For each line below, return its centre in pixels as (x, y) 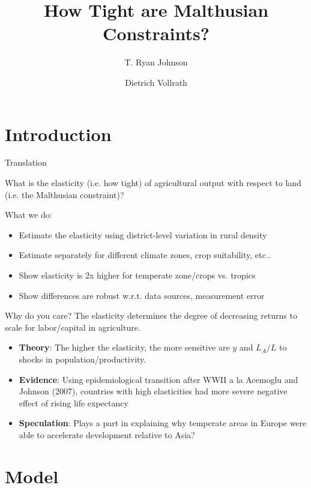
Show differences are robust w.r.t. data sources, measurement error (142, 295)
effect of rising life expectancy (74, 402)
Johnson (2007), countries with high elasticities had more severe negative (153, 391)
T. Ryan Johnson (156, 62)
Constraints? (156, 33)
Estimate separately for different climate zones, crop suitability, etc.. (145, 255)
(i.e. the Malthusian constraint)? (65, 194)
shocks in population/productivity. (83, 359)
